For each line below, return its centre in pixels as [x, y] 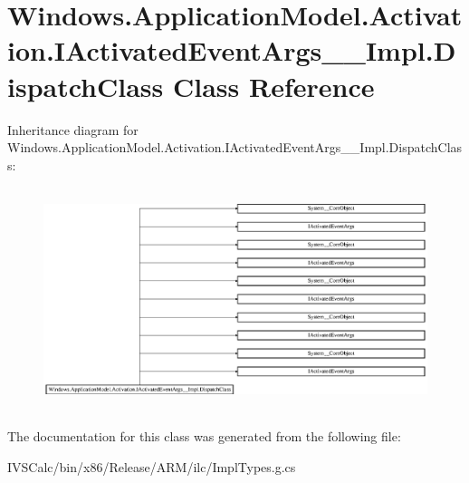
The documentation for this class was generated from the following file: [204, 436]
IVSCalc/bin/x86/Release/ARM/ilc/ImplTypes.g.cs [152, 466]
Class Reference [274, 86]
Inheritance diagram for [73, 129]
